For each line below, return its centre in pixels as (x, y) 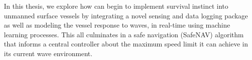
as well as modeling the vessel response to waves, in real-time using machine (117, 25)
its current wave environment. (48, 53)
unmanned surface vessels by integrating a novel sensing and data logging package (126, 15)
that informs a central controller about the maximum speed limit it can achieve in (126, 44)
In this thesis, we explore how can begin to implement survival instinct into (116, 6)
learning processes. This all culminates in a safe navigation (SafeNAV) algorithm (124, 34)
